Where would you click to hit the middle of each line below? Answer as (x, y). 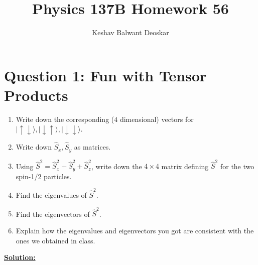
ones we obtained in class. (55, 240)
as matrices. (92, 147)
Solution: (20, 257)
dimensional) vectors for (157, 119)
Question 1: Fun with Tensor (105, 75)
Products (36, 95)
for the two (237, 166)
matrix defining (185, 166)
